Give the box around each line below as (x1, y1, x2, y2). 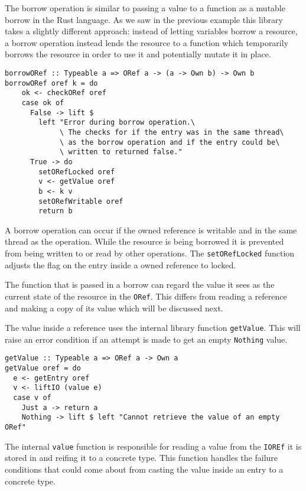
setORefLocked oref (38, 167, 115, 176)
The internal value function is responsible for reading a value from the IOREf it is (5, 440, 302, 452)
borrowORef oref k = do (5, 79, 98, 87)
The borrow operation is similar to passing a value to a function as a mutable (5, 2, 285, 14)
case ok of (21, 98, 64, 107)
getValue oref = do (5, 364, 81, 373)
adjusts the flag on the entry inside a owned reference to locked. (5, 258, 236, 271)
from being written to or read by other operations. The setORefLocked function (5, 247, 295, 259)
